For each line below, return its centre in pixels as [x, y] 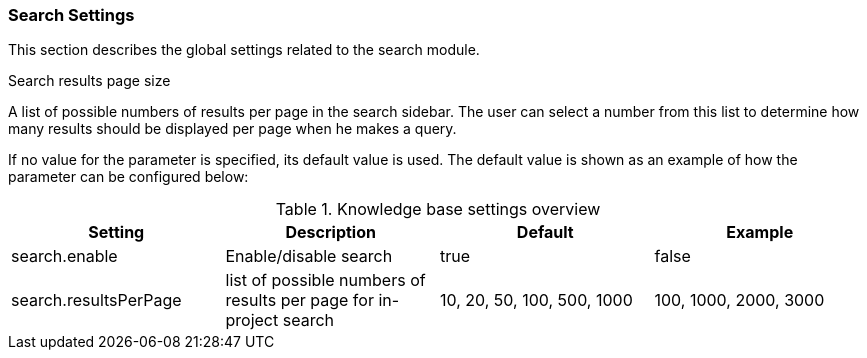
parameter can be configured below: [128, 177]
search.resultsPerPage [96, 300]
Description [330, 232]
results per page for [299, 300]
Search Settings [71, 15]
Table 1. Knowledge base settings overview [438, 209]
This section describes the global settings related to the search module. [244, 50]
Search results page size [89, 81]
